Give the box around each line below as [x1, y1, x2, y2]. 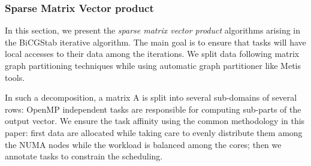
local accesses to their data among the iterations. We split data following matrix [5, 47, 300, 60]
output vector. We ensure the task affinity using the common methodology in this [5, 114, 305, 127]
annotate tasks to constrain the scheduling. [5, 150, 163, 162]
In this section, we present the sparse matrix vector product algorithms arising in [5, 24, 301, 37]
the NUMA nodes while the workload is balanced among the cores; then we [5, 138, 282, 150]
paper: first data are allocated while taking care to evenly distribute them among [5, 126, 303, 138]
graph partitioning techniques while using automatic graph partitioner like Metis [5, 59, 301, 71]
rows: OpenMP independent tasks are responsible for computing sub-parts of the [5, 102, 301, 115]
